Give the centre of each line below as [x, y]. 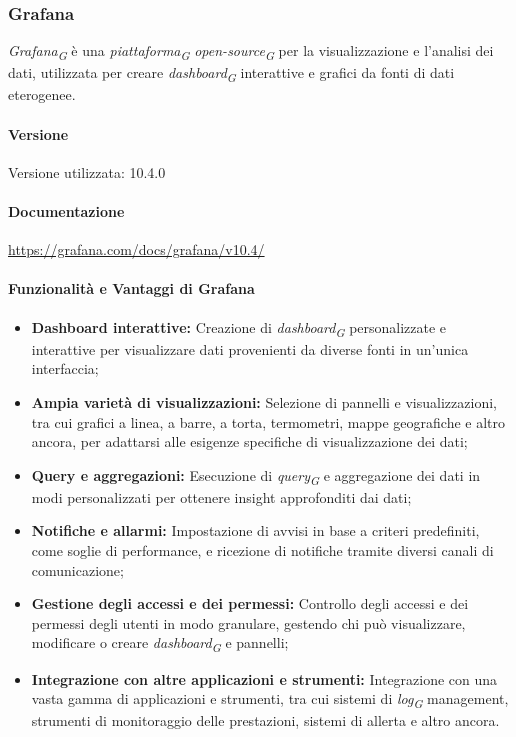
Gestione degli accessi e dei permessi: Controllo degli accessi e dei [250, 603]
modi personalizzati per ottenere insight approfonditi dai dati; [221, 496]
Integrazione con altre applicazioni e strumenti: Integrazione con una [264, 678]
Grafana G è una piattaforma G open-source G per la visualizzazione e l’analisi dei [251, 52]
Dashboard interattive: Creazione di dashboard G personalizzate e [239, 328]
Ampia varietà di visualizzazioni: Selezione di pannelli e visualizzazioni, [264, 401]
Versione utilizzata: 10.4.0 [87, 171]
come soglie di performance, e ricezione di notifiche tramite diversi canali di [262, 550]
